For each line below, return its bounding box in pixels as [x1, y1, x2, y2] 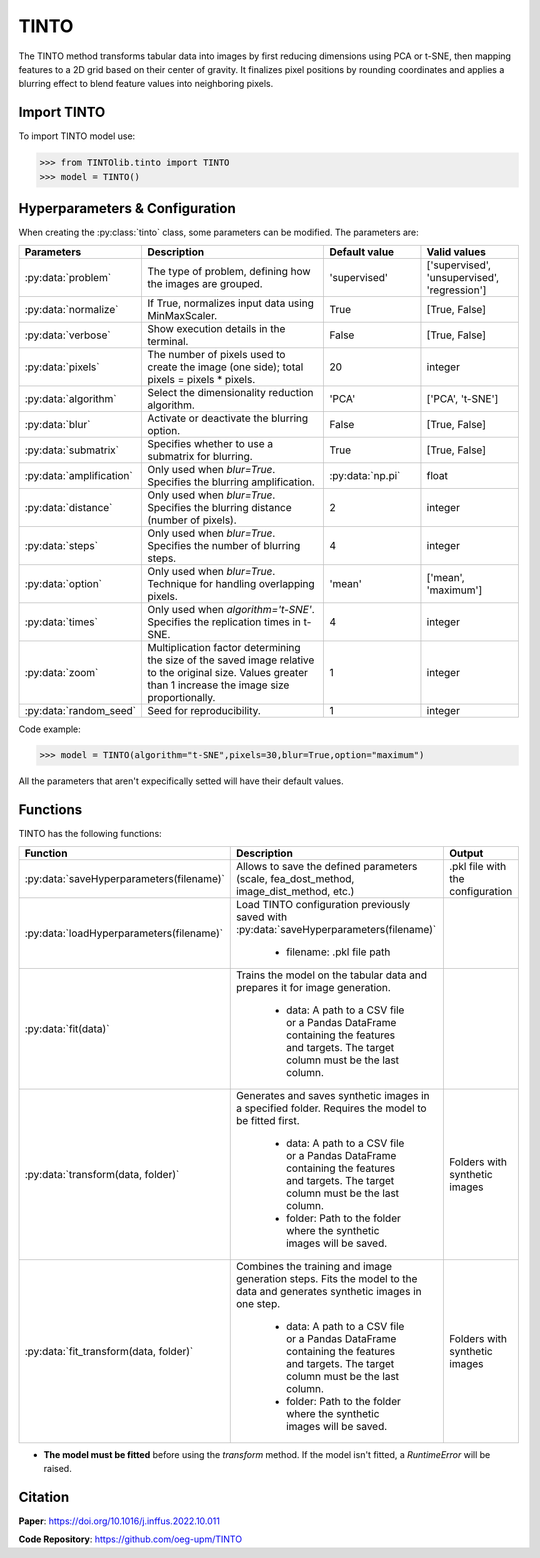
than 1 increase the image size [146, 678, 290, 692]
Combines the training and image [235, 1259, 393, 1273]
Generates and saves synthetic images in [235, 1088, 430, 1102]
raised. [43, 1463, 72, 1475]
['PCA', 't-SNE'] [426, 391, 499, 405]
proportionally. [146, 690, 216, 704]
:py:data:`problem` [24, 270, 112, 284]
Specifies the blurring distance [146, 500, 292, 514]
